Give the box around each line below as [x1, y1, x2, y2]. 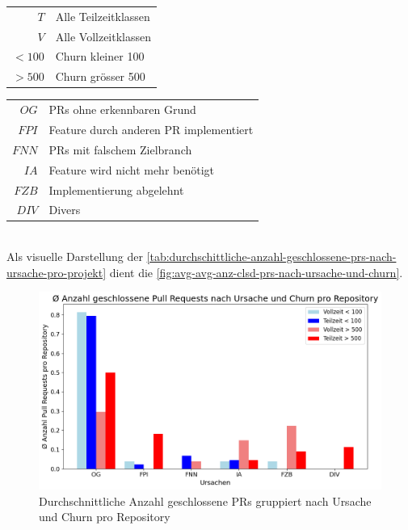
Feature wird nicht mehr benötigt [48, 161, 215, 178]
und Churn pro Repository [39, 508, 170, 525]
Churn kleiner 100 [55, 48, 145, 65]
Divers [48, 201, 81, 218]
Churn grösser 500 [55, 68, 145, 85]
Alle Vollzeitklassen [55, 27, 152, 44]
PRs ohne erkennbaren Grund [48, 101, 196, 118]
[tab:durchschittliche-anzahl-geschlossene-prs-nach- [146, 248, 397, 265]
